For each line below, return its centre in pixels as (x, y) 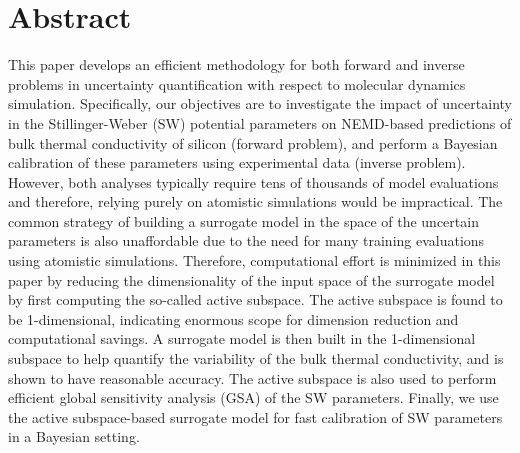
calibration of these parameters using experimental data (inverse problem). (237, 162)
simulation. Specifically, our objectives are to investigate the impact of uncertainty (260, 103)
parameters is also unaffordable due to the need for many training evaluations (246, 240)
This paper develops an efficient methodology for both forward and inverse (236, 64)
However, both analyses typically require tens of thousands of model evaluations (253, 181)
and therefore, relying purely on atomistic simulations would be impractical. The (255, 201)
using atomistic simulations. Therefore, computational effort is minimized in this (254, 260)
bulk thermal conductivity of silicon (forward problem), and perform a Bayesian (253, 142)
